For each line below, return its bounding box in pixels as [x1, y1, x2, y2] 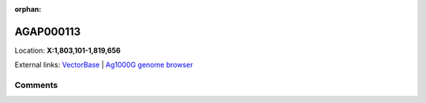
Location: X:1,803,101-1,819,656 [14, 46, 121, 55]
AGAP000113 [14, 24, 81, 39]
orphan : [14, 5, 42, 13]
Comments [14, 79, 58, 90]
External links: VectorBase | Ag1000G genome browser [14, 60, 193, 70]
